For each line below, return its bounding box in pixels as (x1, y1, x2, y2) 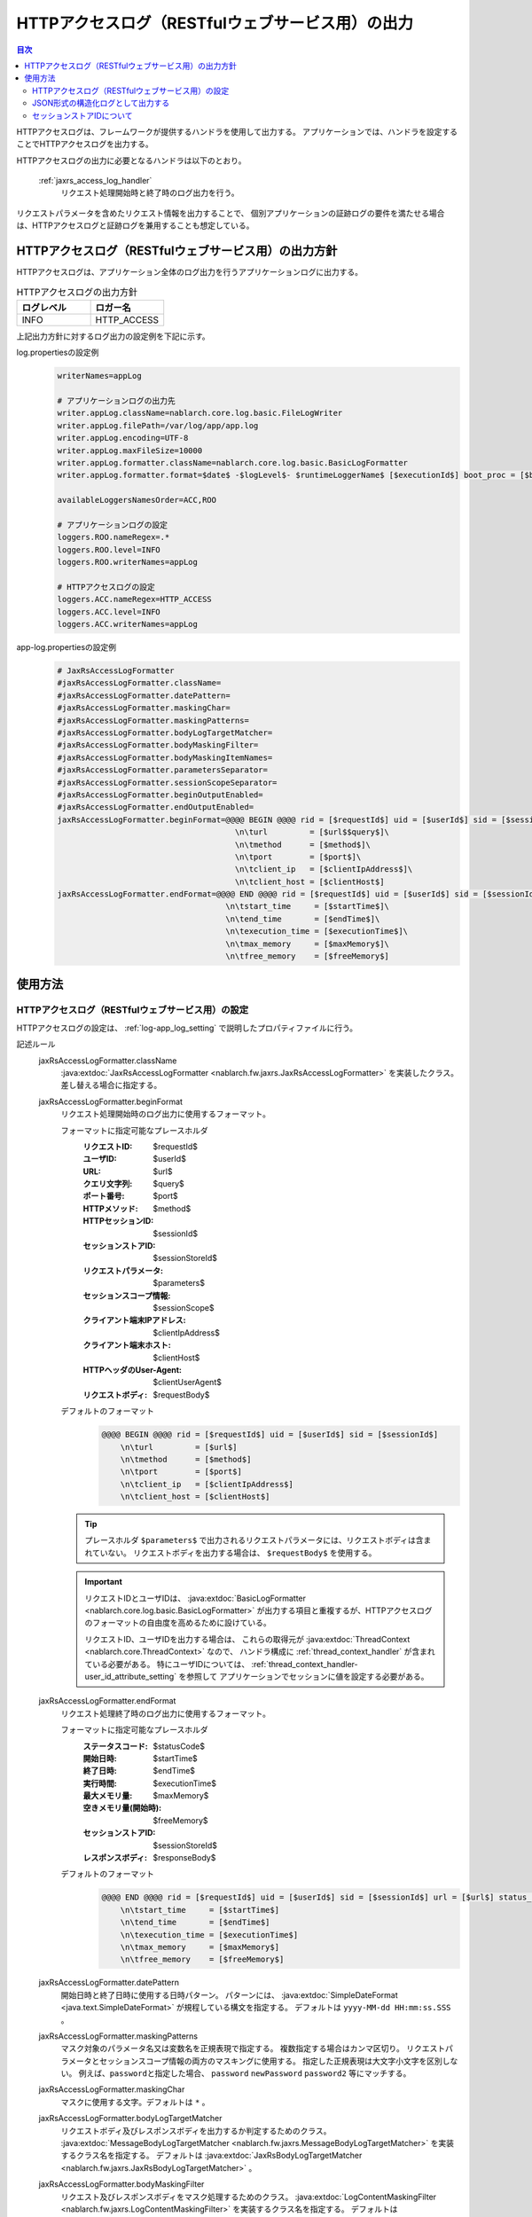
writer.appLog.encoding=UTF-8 (57, 433, 189, 443)
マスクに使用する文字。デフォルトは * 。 (60, 2096, 210, 2107)
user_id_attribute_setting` (84, 1671, 177, 1681)
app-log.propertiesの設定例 (16, 642, 117, 653)
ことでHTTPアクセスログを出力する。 (16, 138, 154, 150)
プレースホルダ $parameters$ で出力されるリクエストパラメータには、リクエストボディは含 (84, 1535, 424, 1546)
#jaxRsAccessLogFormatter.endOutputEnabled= (57, 803, 254, 812)
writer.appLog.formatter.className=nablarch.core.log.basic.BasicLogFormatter (57, 458, 408, 468)
